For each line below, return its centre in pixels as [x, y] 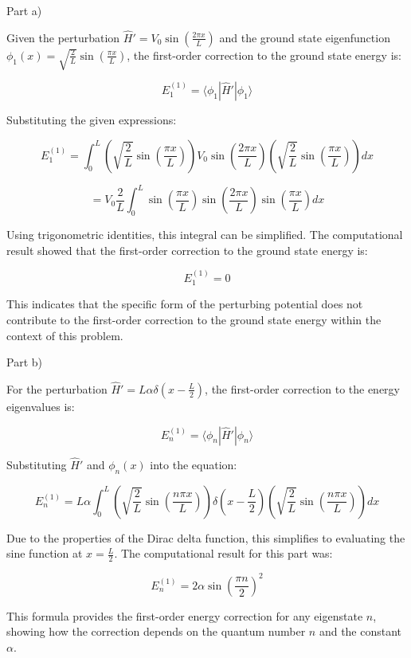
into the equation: [194, 464]
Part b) [24, 362]
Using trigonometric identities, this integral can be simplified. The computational [205, 234]
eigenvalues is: [41, 406]
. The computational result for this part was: [223, 553]
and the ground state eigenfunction [305, 37]
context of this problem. [65, 335]
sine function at [45, 553]
